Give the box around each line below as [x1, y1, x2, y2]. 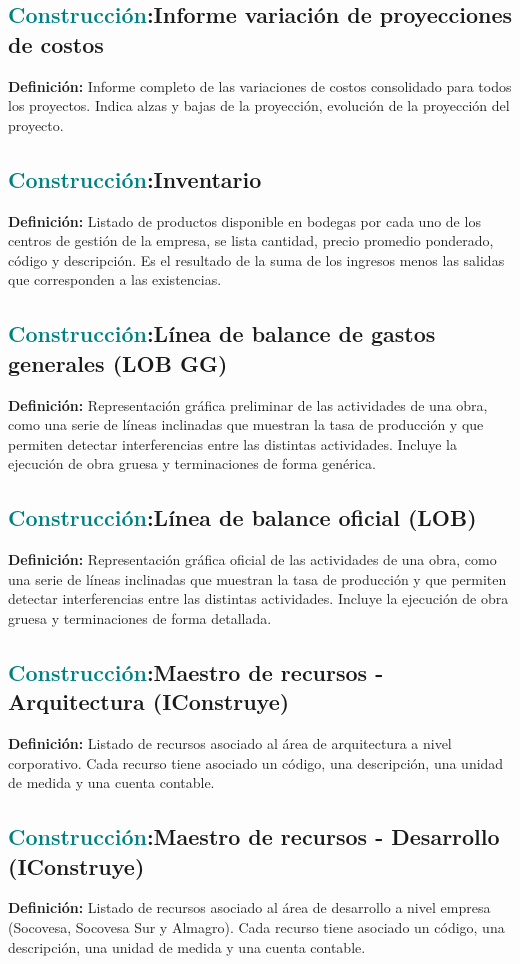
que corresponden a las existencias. [8, 269, 222, 290]
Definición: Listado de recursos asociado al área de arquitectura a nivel [8, 733, 452, 754]
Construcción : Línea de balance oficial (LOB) [8, 502, 477, 533]
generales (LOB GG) [8, 347, 228, 378]
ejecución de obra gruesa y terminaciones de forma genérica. [8, 453, 376, 474]
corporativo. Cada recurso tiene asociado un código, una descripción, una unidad [8, 752, 504, 773]
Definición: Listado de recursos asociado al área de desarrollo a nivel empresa [8, 897, 491, 918]
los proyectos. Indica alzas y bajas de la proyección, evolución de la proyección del [8, 95, 510, 116]
